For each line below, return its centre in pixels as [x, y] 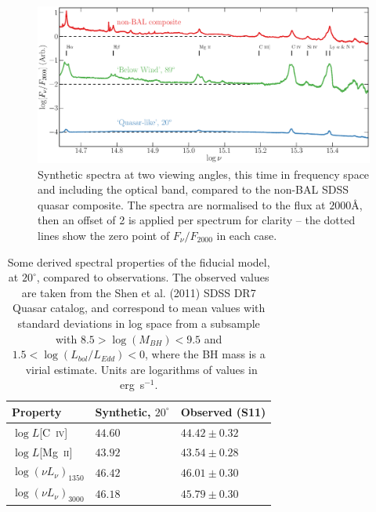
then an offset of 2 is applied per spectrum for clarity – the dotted [197, 220]
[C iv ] [54, 432]
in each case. [247, 235]
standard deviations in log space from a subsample [139, 323]
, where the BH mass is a [205, 354]
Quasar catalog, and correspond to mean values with [139, 308]
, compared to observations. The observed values [153, 277]
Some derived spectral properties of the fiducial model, [139, 261]
